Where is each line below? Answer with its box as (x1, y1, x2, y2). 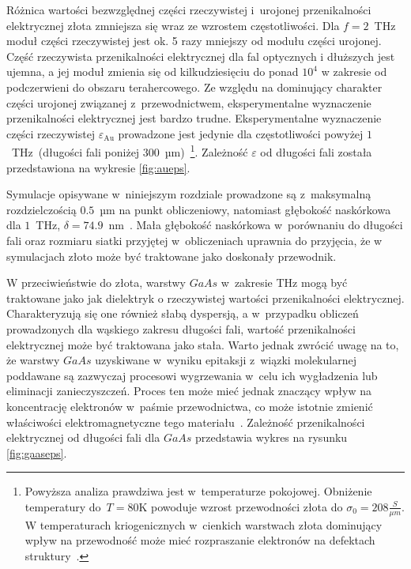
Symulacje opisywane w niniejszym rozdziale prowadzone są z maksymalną (6, 186, 371, 202)
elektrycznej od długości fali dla (6, 429, 160, 446)
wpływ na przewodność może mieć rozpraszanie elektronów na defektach (25, 532, 375, 548)
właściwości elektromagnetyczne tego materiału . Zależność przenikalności (6, 413, 365, 430)
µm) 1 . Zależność (164, 141, 248, 160)
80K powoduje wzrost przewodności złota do (127, 498, 343, 514)
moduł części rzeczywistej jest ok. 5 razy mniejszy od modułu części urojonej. (6, 32, 382, 49)
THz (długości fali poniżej (11, 144, 140, 160)
